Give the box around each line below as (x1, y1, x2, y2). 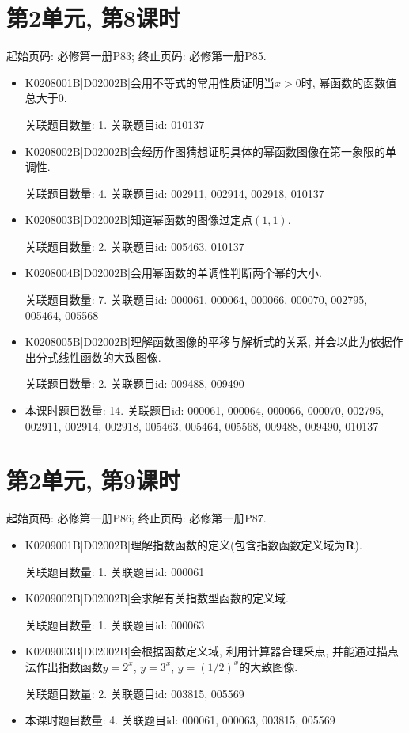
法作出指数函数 (25, 658, 103, 674)
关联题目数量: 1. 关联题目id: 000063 (25, 616, 205, 632)
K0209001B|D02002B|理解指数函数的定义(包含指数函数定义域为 (25, 536, 346, 553)
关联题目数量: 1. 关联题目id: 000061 (25, 563, 205, 579)
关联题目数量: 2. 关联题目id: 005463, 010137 (25, 237, 244, 254)
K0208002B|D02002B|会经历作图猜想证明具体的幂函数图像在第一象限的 (25, 142, 385, 159)
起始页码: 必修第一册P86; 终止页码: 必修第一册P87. (6, 510, 267, 526)
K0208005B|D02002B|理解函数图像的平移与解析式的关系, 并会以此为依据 (25, 333, 392, 350)
